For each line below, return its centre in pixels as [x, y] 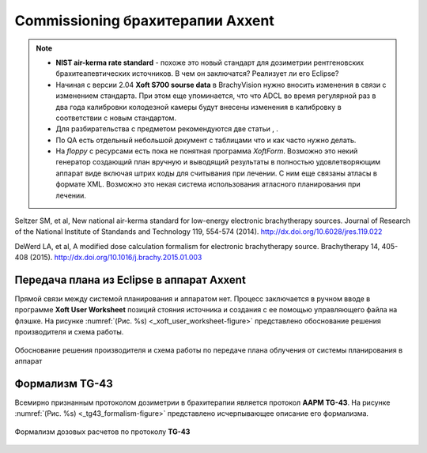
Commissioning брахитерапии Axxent [144, 21]
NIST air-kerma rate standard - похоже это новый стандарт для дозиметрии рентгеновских [210, 62]
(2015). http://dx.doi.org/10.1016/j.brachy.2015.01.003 [116, 258]
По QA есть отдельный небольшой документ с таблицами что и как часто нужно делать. [206, 140]
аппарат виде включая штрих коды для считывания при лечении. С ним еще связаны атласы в [216, 173]
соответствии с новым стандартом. [116, 118]
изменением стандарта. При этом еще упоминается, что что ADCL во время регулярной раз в [216, 96]
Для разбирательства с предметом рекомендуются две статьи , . [167, 129]
